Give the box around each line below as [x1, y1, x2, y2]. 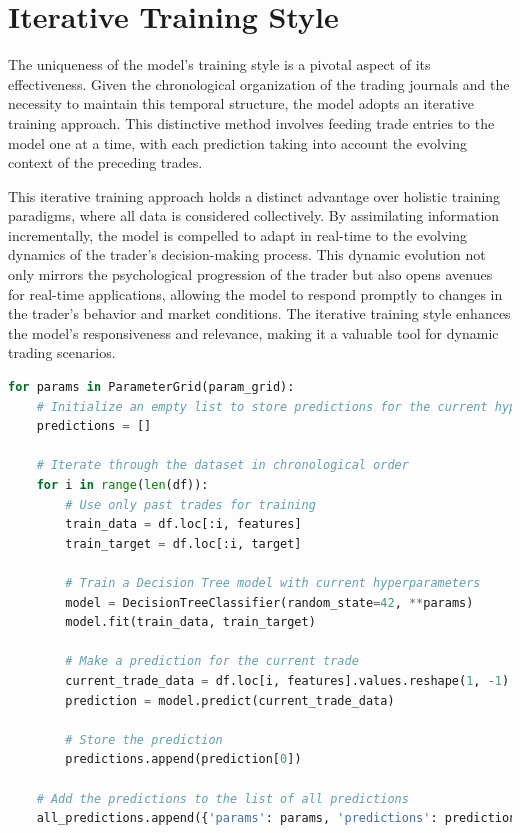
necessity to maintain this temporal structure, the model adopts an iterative [8, 93, 475, 114]
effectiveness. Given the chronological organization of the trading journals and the [8, 73, 510, 94]
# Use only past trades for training [65, 497, 316, 512]
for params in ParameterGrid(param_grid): [8, 380, 295, 395]
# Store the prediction [65, 732, 223, 747]
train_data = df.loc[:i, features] [65, 517, 302, 532]
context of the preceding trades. [8, 152, 203, 173]
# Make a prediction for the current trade [65, 654, 359, 669]
